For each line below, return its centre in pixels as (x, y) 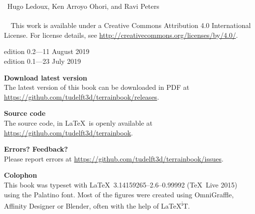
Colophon (21, 175)
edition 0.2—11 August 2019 (47, 51)
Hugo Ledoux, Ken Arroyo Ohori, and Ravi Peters (83, 6)
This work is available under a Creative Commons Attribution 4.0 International (131, 25)
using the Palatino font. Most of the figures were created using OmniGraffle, (119, 194)
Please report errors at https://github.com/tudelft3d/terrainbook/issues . (114, 158)
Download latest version (46, 77)
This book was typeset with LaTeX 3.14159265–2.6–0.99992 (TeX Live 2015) (121, 184)
